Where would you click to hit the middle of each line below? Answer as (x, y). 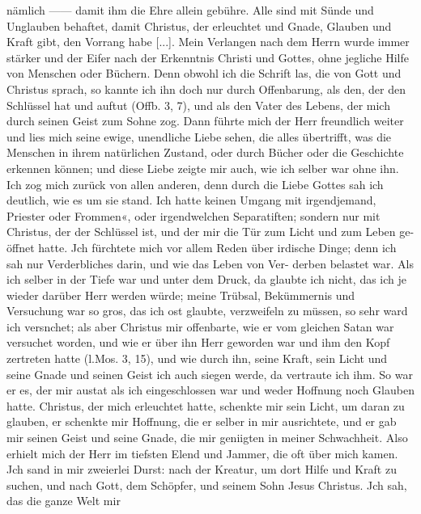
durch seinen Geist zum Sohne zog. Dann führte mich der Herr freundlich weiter (205, 121)
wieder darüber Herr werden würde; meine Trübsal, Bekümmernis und (181, 295)
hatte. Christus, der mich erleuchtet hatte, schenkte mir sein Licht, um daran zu (206, 405)
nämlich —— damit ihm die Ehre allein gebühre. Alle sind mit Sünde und (190, 10)
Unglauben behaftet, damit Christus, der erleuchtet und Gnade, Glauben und (199, 25)
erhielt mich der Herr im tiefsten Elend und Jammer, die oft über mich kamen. (202, 453)
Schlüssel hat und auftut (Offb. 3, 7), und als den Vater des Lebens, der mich (198, 105)
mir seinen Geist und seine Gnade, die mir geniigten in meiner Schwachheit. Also (207, 438)
